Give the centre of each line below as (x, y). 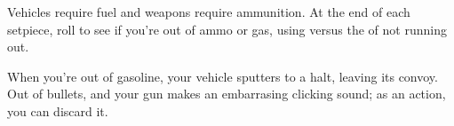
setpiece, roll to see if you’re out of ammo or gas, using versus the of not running (227, 29)
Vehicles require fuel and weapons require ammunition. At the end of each (209, 12)
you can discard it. (58, 110)
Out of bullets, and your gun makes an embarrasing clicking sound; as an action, (227, 94)
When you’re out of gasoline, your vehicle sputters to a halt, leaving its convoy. (223, 76)
